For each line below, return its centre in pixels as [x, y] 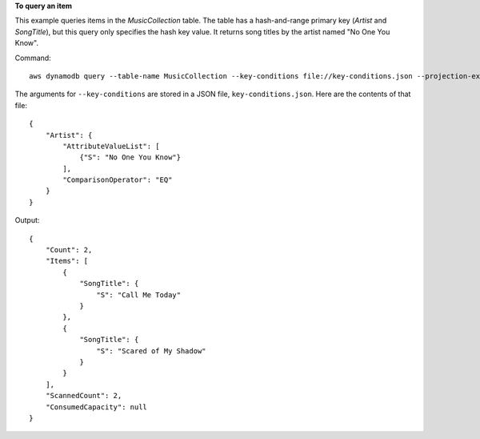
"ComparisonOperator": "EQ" [118, 180]
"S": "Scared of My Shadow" [152, 351]
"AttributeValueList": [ [111, 146]
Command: [33, 58]
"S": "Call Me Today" [139, 295]
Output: [27, 220]
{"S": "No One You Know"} [130, 157]
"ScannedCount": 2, [84, 396]
